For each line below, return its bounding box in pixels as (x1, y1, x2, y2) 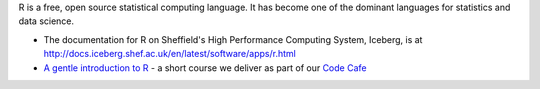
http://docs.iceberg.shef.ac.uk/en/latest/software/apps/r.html (43, 48, 297, 60)
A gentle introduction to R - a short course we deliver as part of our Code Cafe (43, 61, 367, 74)
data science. (18, 15, 75, 27)
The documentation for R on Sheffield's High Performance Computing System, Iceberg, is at (43, 33, 423, 45)
